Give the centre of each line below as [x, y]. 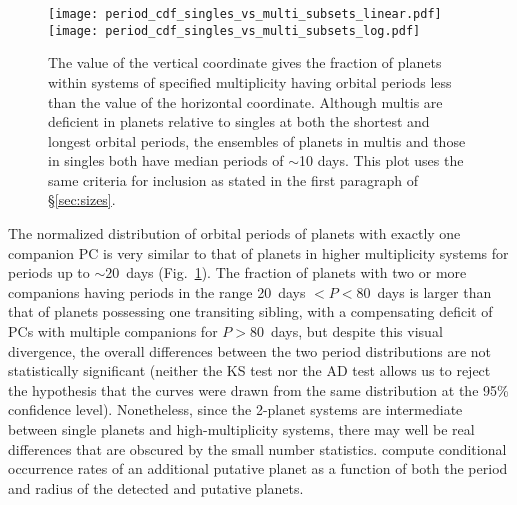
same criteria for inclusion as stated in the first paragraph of [233, 179]
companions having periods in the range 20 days [157, 291]
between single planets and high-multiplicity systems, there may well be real [241, 429]
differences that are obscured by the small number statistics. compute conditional [257, 448]
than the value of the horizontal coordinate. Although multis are [245, 101]
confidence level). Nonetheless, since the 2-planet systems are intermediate [235, 409]
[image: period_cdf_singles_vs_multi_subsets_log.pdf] [234, 30]
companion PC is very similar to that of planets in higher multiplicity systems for [258, 252]
